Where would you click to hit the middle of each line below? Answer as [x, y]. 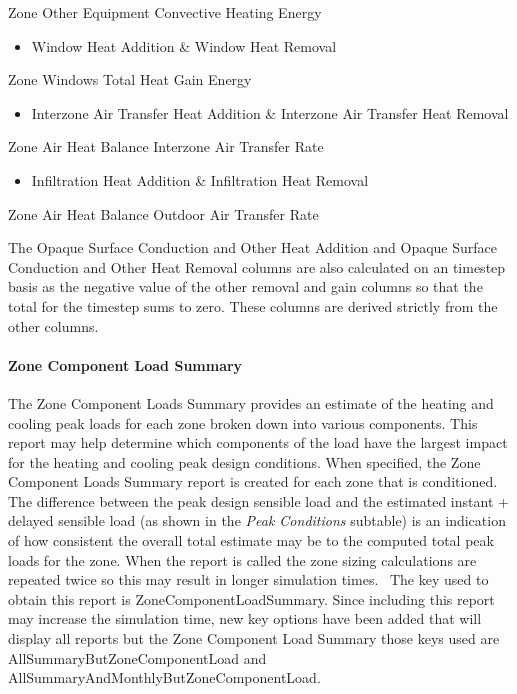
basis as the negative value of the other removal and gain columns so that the [245, 286]
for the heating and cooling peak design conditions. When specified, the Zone [244, 461]
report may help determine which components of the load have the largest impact [258, 442]
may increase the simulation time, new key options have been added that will [245, 618]
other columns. [53, 325]
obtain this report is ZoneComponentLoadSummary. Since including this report [251, 598]
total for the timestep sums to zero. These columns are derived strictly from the [253, 305]
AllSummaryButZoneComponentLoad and [137, 657]
